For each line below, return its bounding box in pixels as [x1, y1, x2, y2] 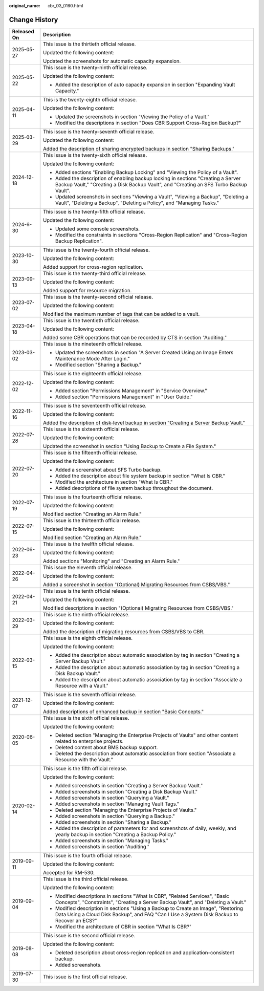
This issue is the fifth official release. [43, 765, 128, 772]
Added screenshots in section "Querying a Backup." [55, 813, 175, 819]
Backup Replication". [55, 237, 103, 244]
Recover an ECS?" [55, 917, 97, 924]
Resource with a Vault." [55, 682, 109, 689]
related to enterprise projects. [55, 738, 124, 745]
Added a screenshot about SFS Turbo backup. [55, 466, 162, 473]
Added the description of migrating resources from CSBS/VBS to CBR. [43, 628, 205, 635]
